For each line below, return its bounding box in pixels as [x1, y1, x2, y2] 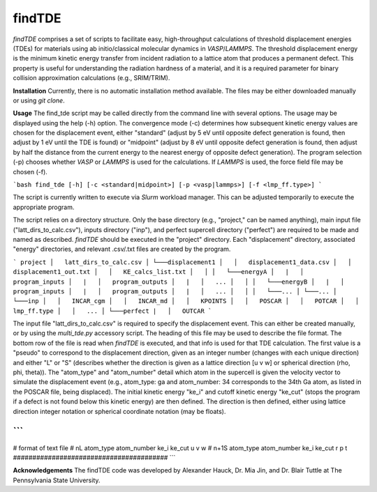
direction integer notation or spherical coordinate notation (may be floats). [13, 407, 226, 415]
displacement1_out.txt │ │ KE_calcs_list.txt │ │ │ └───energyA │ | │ [13, 268, 304, 276]
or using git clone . [13, 96, 66, 105]
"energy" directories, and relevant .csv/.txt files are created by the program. [13, 245, 231, 254]
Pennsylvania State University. [13, 476, 101, 484]
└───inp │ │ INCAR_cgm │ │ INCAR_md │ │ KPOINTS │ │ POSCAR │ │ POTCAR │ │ [13, 297, 360, 305]
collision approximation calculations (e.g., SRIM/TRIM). [13, 74, 170, 82]
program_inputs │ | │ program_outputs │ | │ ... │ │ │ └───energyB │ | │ [13, 277, 345, 286]
